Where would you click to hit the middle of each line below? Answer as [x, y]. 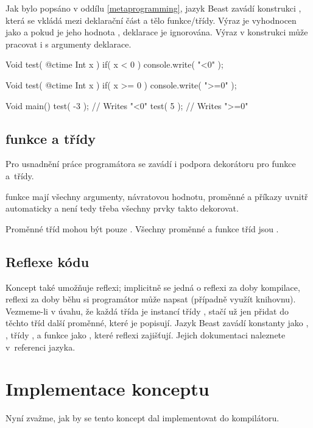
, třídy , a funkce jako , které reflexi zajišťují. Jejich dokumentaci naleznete [146, 334]
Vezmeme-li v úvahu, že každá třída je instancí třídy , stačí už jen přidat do [147, 311]
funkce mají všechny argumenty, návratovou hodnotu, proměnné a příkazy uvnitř [157, 196]
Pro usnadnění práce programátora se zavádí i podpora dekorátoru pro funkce [151, 164]
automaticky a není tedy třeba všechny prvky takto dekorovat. [122, 208]
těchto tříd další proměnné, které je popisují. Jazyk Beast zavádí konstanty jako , [157, 323]
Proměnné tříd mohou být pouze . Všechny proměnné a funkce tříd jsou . [142, 228]
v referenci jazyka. [40, 347]
